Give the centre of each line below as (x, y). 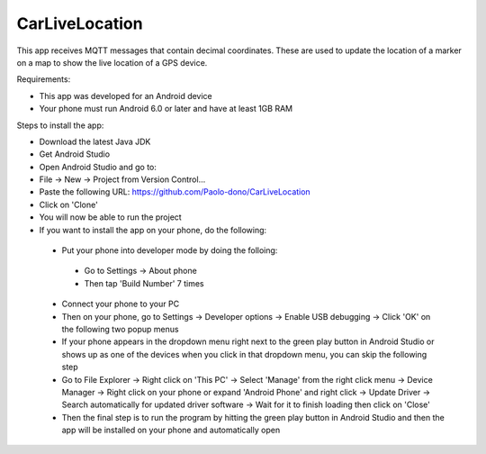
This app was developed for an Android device (126, 95)
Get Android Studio (75, 154)
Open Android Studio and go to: (98, 167)
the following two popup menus (120, 329)
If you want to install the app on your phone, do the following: (153, 230)
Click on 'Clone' (68, 204)
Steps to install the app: (60, 125)
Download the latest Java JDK (95, 141)
